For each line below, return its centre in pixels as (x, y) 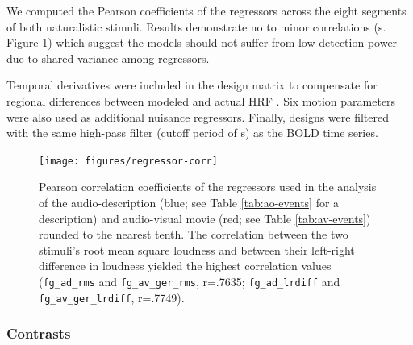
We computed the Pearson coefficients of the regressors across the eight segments (206, 10)
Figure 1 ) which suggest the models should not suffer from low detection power (202, 42)
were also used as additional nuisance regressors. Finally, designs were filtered (198, 116)
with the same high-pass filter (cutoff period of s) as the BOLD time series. (192, 133)
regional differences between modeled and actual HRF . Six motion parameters (201, 100)
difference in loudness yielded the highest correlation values (185, 266)
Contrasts (39, 333)
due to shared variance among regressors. (108, 58)
